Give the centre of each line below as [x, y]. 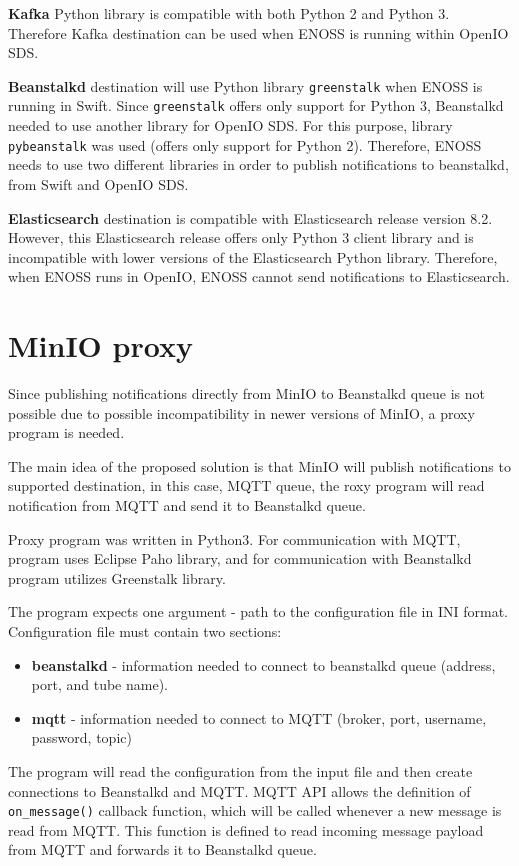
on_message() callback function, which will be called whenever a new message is [255, 810]
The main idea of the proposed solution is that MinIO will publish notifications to [259, 465]
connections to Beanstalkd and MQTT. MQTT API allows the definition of [239, 790]
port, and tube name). [99, 684]
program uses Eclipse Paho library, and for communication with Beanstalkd [240, 558]
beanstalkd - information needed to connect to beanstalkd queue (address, [263, 664]
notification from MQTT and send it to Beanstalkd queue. [187, 505]
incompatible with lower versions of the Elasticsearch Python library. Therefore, [253, 256]
